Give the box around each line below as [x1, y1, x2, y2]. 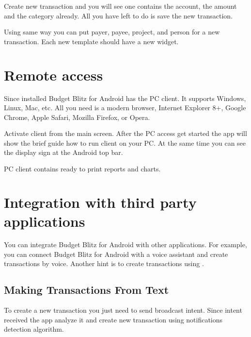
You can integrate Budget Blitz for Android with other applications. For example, [4, 239, 247, 249]
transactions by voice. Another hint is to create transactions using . [4, 258, 204, 269]
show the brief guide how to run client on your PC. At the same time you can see [4, 137, 246, 148]
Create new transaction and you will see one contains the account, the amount [4, 1, 237, 11]
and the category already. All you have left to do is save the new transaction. [4, 10, 233, 20]
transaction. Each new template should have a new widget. [4, 36, 179, 46]
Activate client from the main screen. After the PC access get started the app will [4, 128, 247, 138]
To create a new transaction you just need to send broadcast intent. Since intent [4, 304, 242, 315]
